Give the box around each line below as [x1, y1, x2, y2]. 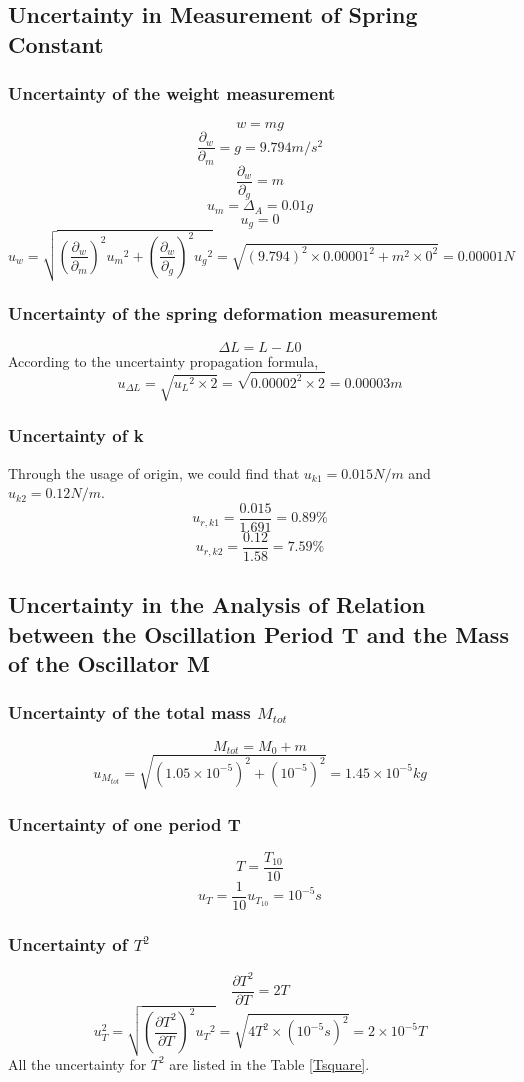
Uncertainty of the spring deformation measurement [8, 301, 438, 326]
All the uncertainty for [8, 1053, 147, 1074]
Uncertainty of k [8, 423, 144, 448]
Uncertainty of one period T [8, 811, 241, 836]
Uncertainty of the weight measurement [8, 81, 336, 106]
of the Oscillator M [8, 648, 211, 679]
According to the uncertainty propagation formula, [8, 350, 319, 371]
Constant [8, 28, 104, 59]
